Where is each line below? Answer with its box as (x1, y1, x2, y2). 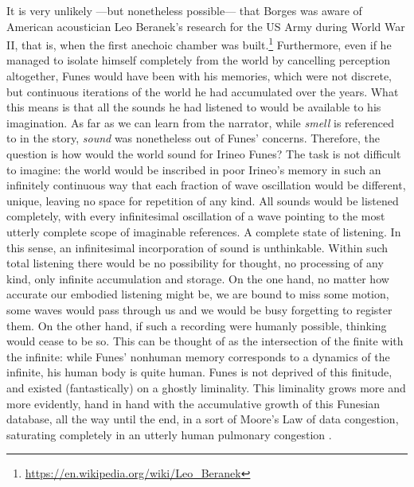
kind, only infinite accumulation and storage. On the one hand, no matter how (6, 270, 389, 286)
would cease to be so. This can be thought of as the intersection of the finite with (6, 333, 404, 349)
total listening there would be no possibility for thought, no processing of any (6, 255, 384, 271)
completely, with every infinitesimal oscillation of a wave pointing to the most (6, 208, 385, 224)
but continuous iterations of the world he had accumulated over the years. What (6, 83, 399, 99)
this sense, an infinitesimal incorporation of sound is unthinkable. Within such (6, 239, 389, 255)
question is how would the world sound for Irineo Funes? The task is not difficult (6, 146, 401, 162)
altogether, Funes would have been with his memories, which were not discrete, (6, 68, 393, 84)
